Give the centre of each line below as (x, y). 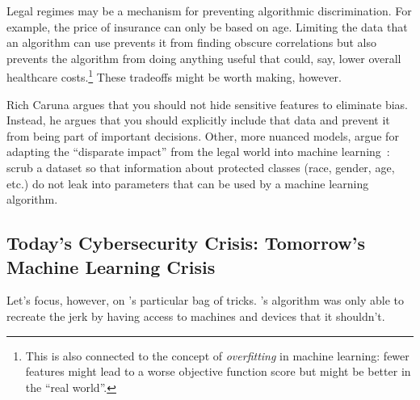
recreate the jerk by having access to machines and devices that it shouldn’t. (196, 316)
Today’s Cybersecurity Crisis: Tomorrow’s (186, 243)
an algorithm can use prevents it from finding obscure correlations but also (191, 42)
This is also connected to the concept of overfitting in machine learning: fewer (217, 355)
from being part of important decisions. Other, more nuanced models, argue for (203, 135)
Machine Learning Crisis (111, 266)
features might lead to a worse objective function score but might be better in (218, 371)
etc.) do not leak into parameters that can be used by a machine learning (188, 183)
